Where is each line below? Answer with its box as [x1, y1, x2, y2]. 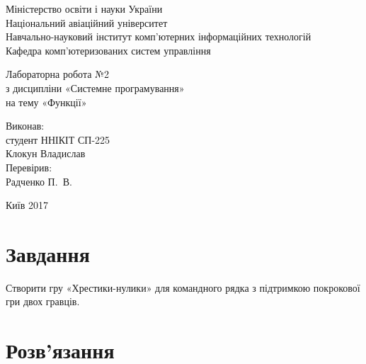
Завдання [6, 239, 90, 268]
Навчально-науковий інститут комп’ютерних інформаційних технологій [6, 29, 311, 44]
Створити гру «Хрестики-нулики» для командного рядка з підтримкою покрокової [6, 280, 360, 295]
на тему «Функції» [6, 94, 87, 109]
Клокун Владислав [6, 146, 86, 161]
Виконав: [6, 118, 45, 133]
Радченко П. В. [6, 174, 72, 188]
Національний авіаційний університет [6, 15, 168, 30]
